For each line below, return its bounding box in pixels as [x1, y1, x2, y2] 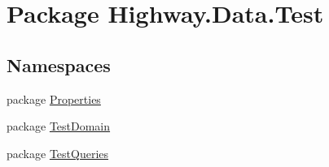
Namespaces [7, 52, 111, 77]
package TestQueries [7, 144, 109, 161]
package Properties [7, 90, 101, 107]
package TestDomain [7, 118, 111, 135]
